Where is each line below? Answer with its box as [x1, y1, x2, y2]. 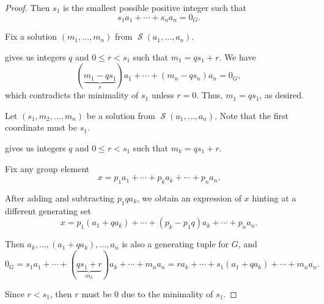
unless [151, 89, 174, 101]
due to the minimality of [121, 287, 213, 300]
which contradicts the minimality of [5, 89, 139, 101]
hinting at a [252, 192, 296, 204]
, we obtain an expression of [137, 192, 241, 204]
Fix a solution [5, 30, 57, 43]
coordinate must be [5, 121, 77, 134]
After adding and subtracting [5, 192, 115, 204]
